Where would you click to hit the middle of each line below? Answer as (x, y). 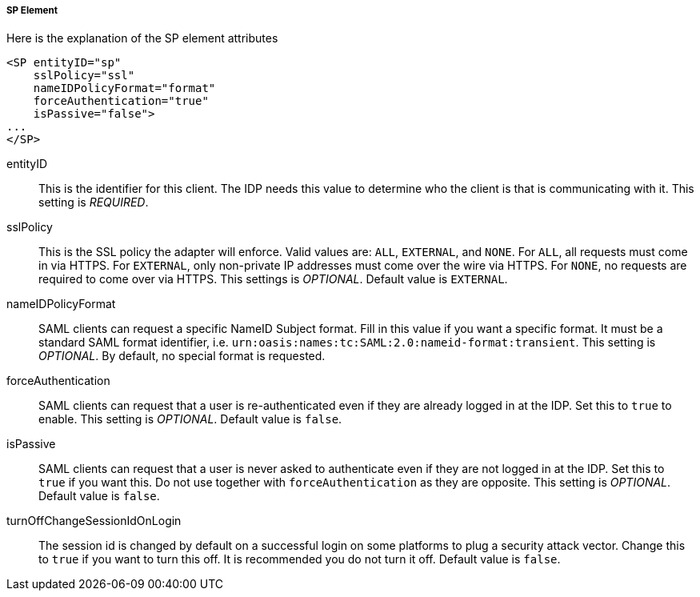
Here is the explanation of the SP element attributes (142, 38)
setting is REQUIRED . (94, 202)
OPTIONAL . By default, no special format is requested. (182, 356)
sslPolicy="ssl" (84, 76)
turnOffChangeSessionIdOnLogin (94, 521)
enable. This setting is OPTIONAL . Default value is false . (190, 419)
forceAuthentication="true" (121, 101)
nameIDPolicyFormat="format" (124, 88)
